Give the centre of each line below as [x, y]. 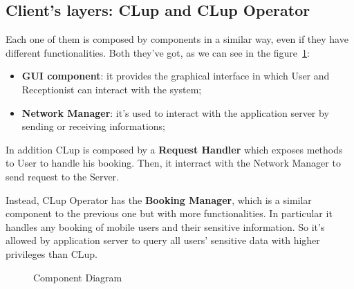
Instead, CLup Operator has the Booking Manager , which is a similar [159, 199]
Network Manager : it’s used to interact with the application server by [175, 112]
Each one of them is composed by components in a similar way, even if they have [177, 39]
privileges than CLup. [52, 253]
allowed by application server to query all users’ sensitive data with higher [163, 240]
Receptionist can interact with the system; [112, 89]
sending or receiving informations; [93, 126]
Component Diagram [78, 277]
